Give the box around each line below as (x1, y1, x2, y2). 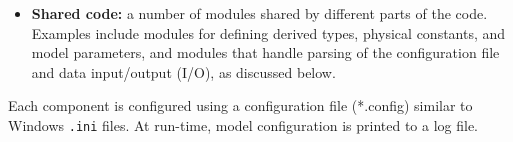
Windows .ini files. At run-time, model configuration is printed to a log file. (8, 114, 479, 135)
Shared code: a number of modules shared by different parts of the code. (31, 3, 488, 23)
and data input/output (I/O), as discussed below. (31, 61, 336, 82)
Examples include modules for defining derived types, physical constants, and (31, 22, 506, 43)
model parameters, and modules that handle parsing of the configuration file (31, 42, 500, 63)
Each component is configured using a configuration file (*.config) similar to (8, 95, 473, 116)
